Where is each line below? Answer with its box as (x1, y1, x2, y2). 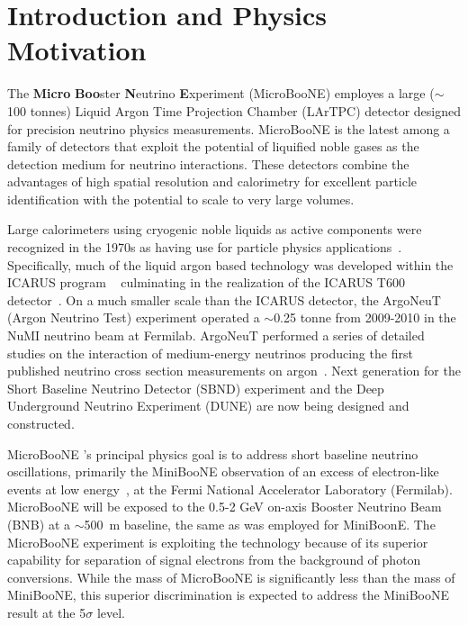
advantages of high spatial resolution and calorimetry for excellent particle (7, 172, 418, 191)
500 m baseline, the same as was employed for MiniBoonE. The (84, 514, 436, 533)
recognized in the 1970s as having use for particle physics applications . (7, 238, 402, 257)
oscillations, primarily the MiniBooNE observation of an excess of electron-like (7, 462, 439, 481)
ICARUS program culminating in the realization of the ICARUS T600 (7, 273, 405, 292)
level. (96, 602, 126, 621)
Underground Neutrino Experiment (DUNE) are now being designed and (7, 396, 409, 415)
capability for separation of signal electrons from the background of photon (7, 550, 421, 569)
